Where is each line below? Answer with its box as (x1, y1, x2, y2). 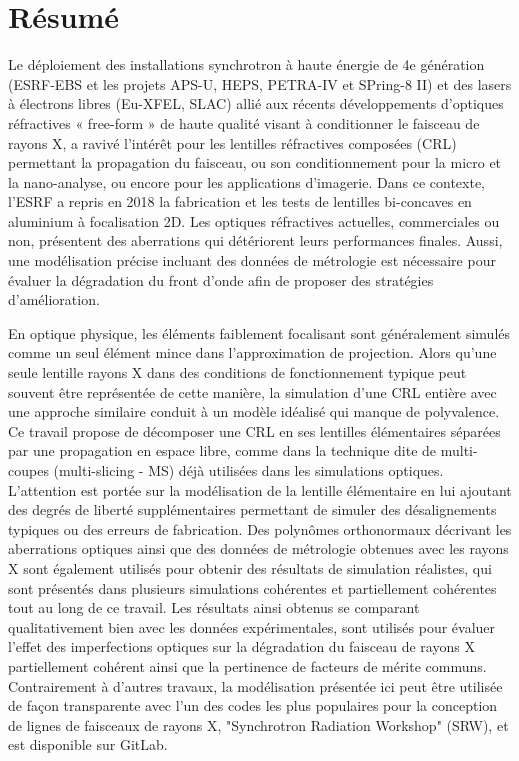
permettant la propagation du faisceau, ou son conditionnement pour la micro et (8, 152, 502, 173)
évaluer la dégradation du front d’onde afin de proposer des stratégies (8, 269, 434, 290)
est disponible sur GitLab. (8, 734, 168, 755)
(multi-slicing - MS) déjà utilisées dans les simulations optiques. (53, 460, 444, 480)
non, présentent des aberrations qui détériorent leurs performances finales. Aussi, (8, 230, 503, 251)
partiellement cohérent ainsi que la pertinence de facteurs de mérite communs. (8, 655, 487, 676)
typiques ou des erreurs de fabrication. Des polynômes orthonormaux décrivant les (8, 518, 512, 539)
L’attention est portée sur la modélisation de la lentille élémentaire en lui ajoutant (8, 479, 512, 500)
